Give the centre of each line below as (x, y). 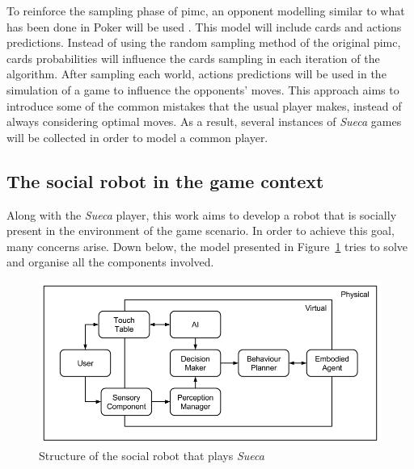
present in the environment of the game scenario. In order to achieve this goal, (201, 230)
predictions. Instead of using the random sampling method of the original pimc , (204, 42)
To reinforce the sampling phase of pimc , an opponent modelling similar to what (206, 10)
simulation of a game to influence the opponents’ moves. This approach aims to (203, 89)
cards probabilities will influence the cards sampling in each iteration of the (193, 58)
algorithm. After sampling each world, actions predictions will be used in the (196, 74)
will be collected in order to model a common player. (137, 137)
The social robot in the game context (165, 180)
